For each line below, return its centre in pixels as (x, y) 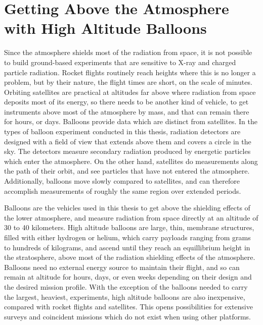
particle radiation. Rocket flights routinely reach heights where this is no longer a (130, 72)
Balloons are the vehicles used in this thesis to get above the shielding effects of (127, 208)
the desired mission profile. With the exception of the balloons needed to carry (126, 286)
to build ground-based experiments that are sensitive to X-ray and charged (120, 62)
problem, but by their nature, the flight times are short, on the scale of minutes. (128, 82)
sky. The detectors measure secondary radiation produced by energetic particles (127, 151)
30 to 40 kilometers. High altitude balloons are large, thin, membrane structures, (129, 227)
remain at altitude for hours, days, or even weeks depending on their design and (128, 277)
